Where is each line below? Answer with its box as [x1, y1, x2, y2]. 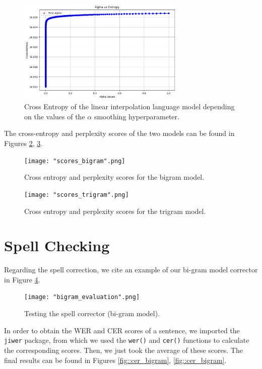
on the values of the [24, 111, 85, 121]
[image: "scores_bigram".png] [24, 157, 125, 165]
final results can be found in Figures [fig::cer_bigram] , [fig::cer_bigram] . [4, 354, 227, 365]
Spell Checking [4, 235, 110, 256]
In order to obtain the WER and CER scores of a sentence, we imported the [4, 325, 240, 335]
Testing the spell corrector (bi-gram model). [24, 308, 160, 319]
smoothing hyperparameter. [94, 111, 179, 121]
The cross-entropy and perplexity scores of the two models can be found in [4, 128, 235, 138]
